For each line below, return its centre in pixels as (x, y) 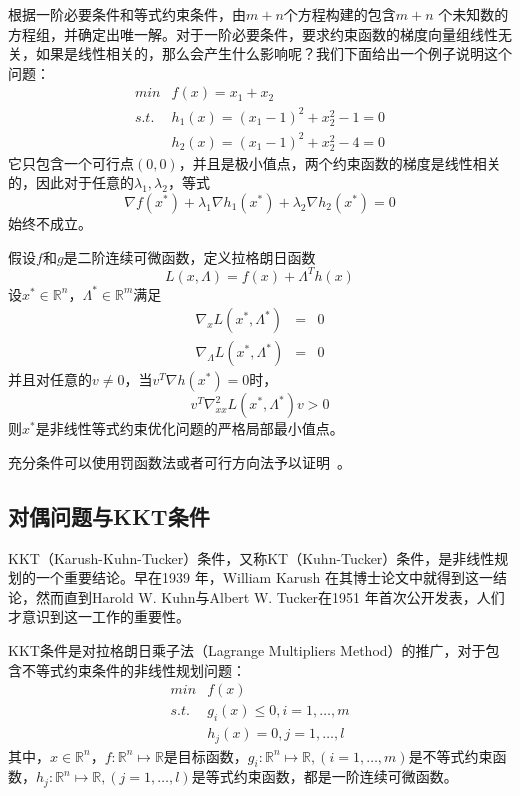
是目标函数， (205, 755)
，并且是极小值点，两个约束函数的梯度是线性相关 (339, 162)
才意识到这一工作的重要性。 (99, 616)
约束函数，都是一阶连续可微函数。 (345, 776)
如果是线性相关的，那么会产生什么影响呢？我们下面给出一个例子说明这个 (273, 53)
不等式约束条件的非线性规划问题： (133, 669)
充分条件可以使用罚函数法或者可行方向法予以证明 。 (179, 461)
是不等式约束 (450, 755)
